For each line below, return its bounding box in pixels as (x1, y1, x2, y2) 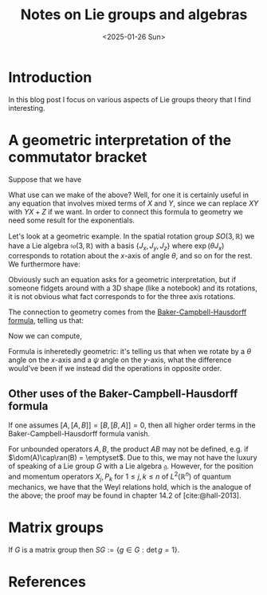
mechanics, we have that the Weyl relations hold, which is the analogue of (8, 482, 252, 491)
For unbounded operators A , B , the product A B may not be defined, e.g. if (8, 444, 249, 454)
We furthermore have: (8, 259, 81, 269)
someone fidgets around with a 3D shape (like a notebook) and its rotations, (8, 283, 257, 293)
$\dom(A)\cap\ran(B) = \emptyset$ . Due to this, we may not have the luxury (8, 453, 257, 463)
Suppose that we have (8, 174, 82, 184)
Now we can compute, (8, 331, 82, 341)
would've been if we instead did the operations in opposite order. (8, 364, 222, 373)
